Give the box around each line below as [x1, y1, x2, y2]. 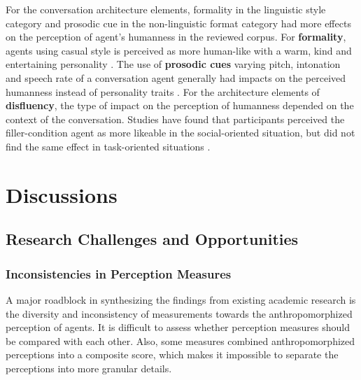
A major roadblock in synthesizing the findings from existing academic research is [6, 292, 356, 307]
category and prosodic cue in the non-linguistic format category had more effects [6, 15, 351, 30]
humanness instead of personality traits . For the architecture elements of [6, 84, 320, 99]
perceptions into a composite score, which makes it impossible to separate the [6, 347, 339, 362]
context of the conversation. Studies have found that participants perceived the [6, 111, 345, 126]
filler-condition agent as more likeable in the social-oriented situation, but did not [6, 125, 355, 140]
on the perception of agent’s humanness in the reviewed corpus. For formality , [6, 29, 346, 44]
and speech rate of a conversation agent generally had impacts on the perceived [6, 70, 346, 85]
